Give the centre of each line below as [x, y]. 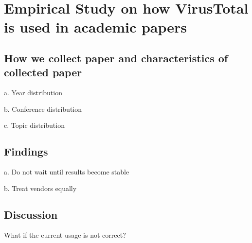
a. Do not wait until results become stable [67, 172]
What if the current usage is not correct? [65, 234]
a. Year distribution [33, 93]
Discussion [31, 214]
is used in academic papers [96, 27]
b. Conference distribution [43, 109]
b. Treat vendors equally [40, 188]
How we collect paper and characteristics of [116, 58]
